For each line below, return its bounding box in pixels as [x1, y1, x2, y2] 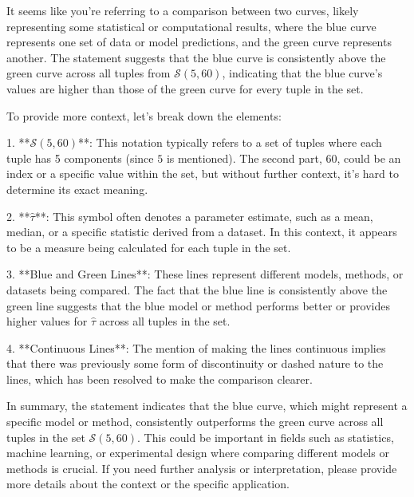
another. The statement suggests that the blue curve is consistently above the [6, 49, 386, 65]
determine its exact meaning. [6, 180, 148, 197]
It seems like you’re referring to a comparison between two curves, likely [6, 2, 359, 18]
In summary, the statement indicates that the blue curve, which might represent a [6, 397, 408, 414]
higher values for [6, 313, 88, 329]
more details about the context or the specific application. [6, 475, 290, 492]
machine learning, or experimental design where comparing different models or [6, 444, 389, 461]
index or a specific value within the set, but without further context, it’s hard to [6, 165, 399, 182]
